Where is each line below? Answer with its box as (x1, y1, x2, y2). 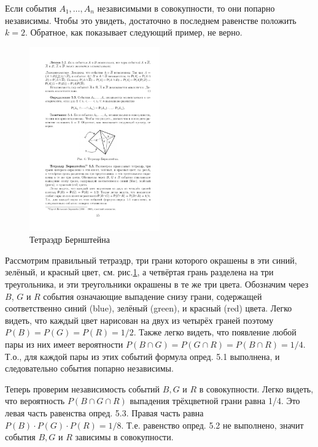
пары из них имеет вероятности (5, 337, 123, 350)
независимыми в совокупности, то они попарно (97, 2, 275, 14)
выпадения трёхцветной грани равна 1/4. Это (130, 394, 300, 407)
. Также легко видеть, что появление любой (133, 326, 297, 338)
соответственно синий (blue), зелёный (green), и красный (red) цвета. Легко (5, 302, 292, 315)
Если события (5, 2, 56, 14)
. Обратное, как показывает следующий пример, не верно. (25, 26, 242, 39)
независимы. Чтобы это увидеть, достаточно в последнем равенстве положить (5, 13, 297, 26)
